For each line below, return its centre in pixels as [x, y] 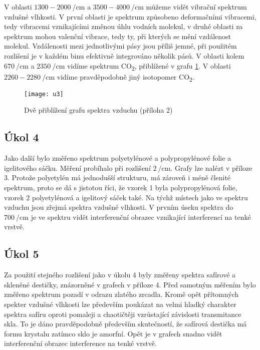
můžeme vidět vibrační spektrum [196, 7]
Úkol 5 [22, 254]
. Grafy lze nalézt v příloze [211, 167]
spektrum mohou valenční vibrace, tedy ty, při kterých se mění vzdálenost [118, 36]
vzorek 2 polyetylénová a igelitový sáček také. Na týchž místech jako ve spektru [126, 197]
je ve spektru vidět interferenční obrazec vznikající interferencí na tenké [141, 217]
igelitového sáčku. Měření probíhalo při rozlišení [77, 167]
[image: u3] [44, 94]
